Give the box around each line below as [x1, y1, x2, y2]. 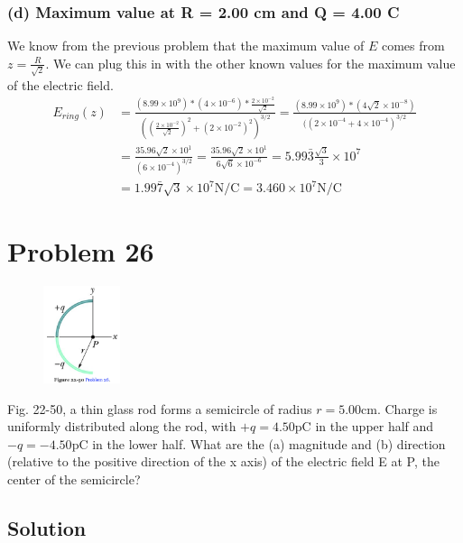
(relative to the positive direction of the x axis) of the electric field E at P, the [7, 452, 440, 471]
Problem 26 [7, 233, 154, 270]
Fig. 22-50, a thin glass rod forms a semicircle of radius [7, 399, 312, 418]
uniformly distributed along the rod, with [7, 417, 236, 436]
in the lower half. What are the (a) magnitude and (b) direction [92, 434, 446, 453]
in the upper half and [315, 417, 434, 436]
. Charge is [376, 399, 438, 418]
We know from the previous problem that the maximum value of [7, 36, 365, 55]
